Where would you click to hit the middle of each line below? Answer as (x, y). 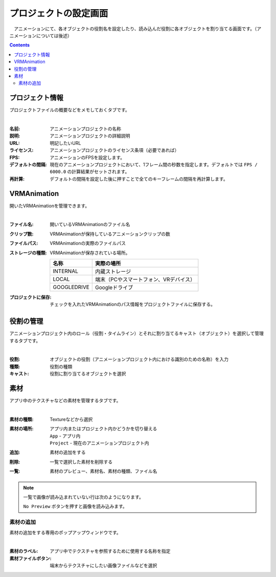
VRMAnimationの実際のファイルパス (88, 243)
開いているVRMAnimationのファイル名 (90, 225)
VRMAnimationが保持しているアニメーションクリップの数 (110, 234)
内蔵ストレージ (113, 271)
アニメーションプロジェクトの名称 (86, 128)
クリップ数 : (21, 234)
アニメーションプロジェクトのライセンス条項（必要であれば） (114, 150)
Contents (20, 45)
